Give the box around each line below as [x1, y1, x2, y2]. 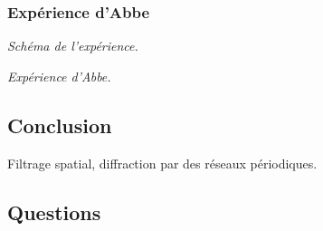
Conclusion [7, 111, 112, 139]
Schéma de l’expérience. [7, 36, 138, 55]
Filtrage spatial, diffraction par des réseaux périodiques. [7, 153, 318, 172]
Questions [7, 197, 101, 226]
